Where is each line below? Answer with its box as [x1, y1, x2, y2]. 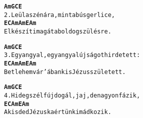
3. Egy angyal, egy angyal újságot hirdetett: [4, 51, 140, 59]
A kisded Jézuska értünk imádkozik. [4, 108, 111, 116]
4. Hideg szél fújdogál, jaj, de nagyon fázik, [4, 91, 140, 99]
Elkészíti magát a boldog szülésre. [4, 27, 111, 35]
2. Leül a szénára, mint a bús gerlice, [4, 11, 115, 18]
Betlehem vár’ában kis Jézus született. [4, 68, 126, 75]
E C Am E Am [4, 100, 29, 107]
